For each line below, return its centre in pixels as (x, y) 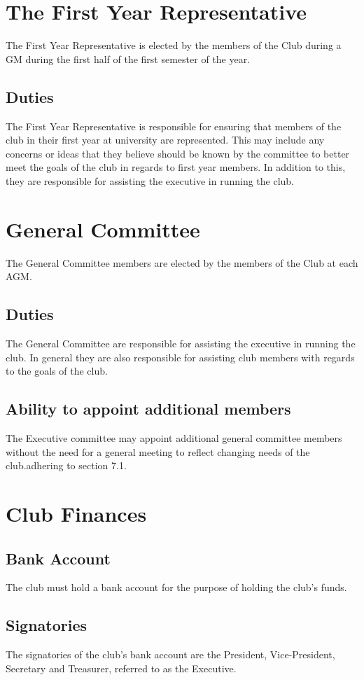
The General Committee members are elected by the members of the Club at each (182, 262)
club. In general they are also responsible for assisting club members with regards (180, 357)
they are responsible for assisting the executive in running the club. (150, 180)
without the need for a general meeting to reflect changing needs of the (158, 451)
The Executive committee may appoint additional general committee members (174, 437)
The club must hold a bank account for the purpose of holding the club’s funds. (176, 587)
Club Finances (76, 513)
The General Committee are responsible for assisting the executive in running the (181, 343)
